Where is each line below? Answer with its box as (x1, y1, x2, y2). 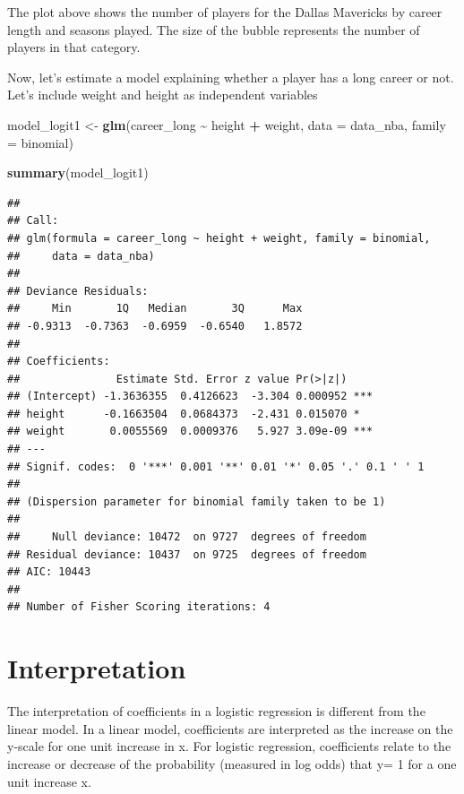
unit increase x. (7, 772, 91, 790)
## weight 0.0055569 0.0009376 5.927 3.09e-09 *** (7, 425, 374, 438)
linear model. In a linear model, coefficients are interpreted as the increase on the (7, 719, 453, 738)
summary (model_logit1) (7, 163, 149, 182)
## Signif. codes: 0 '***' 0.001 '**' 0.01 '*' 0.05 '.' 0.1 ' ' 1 (7, 460, 425, 473)
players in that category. (7, 38, 141, 56)
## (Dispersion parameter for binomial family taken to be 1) (7, 495, 386, 508)
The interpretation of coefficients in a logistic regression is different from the (7, 702, 425, 721)
